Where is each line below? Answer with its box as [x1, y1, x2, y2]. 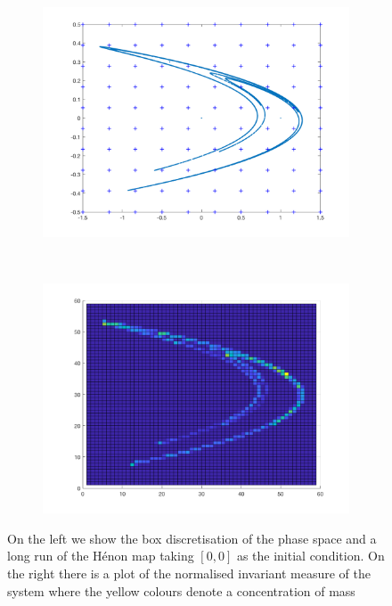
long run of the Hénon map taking [7, 546, 194, 565]
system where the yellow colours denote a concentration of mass [7, 581, 355, 600]
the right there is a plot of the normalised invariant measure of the [7, 563, 371, 582]
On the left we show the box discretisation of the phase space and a [7, 528, 377, 547]
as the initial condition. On [236, 546, 385, 565]
